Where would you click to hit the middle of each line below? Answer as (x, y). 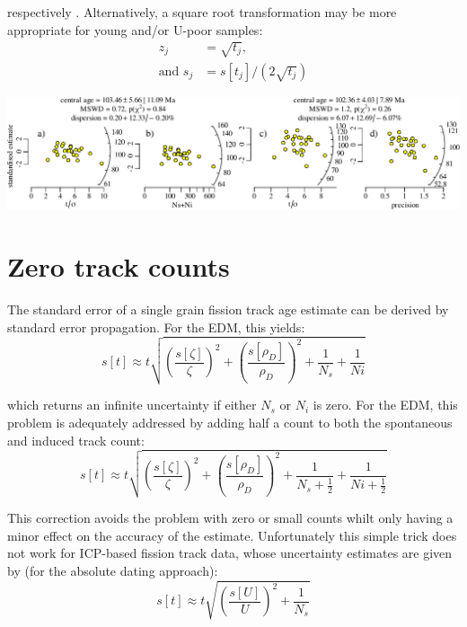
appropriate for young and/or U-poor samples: (135, 29)
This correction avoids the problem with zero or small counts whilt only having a (230, 518)
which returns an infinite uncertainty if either (132, 405)
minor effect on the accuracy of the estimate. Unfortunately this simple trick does (232, 535)
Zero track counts (119, 266)
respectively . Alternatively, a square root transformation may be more (202, 12)
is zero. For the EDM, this (385, 405)
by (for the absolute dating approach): (113, 570)
